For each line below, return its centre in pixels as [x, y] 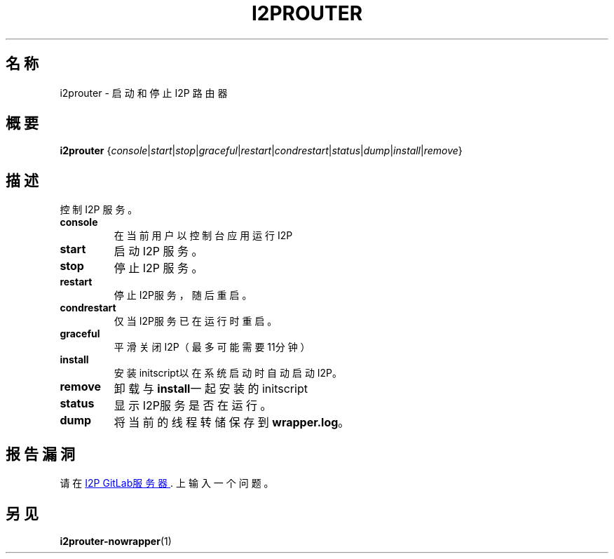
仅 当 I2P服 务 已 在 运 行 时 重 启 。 [196, 321]
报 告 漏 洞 [40, 454]
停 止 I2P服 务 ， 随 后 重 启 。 [183, 295]
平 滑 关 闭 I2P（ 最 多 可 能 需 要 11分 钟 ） [212, 347]
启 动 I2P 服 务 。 [158, 251]
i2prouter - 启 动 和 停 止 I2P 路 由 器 [144, 93]
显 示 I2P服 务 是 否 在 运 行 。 [193, 406]
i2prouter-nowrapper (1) [116, 541]
